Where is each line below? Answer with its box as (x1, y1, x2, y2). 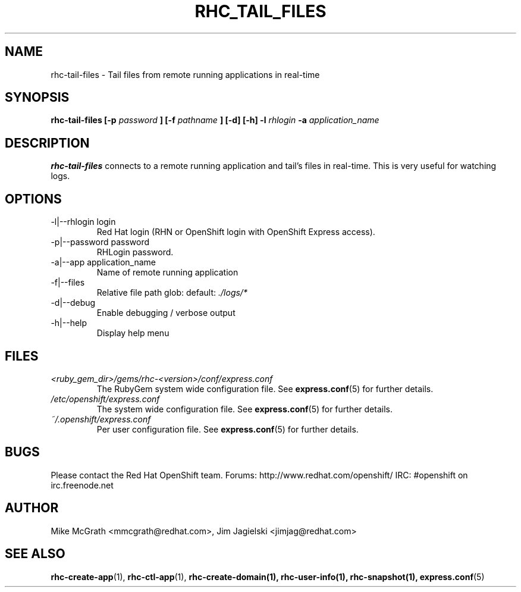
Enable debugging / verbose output (96, 308, 236, 318)
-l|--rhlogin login (51, 217, 116, 227)
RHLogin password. (96, 247, 174, 258)
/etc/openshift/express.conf (51, 393, 160, 404)
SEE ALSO (5, 546, 65, 562)
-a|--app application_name (51, 257, 156, 268)
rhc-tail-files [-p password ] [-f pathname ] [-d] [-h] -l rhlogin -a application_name (51, 115, 379, 126)
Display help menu (96, 328, 170, 339)
